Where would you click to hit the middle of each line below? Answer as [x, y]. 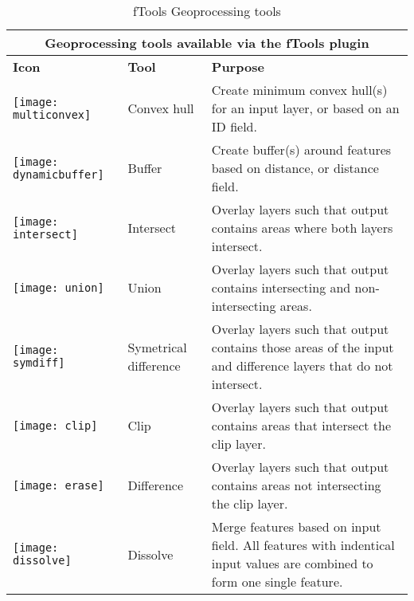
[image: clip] [55, 425]
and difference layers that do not [302, 365]
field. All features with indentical [303, 545]
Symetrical [157, 347]
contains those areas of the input [303, 347]
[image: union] [59, 287]
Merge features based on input [296, 526]
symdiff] [39, 363]
